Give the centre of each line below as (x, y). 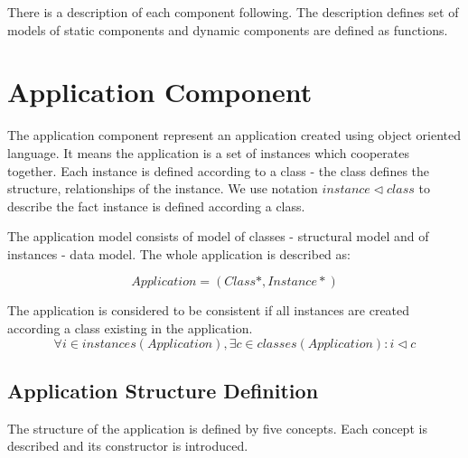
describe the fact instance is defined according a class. (156, 206)
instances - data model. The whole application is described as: (179, 253)
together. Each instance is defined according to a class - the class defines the (219, 170)
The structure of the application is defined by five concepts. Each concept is (217, 428)
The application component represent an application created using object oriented (234, 135)
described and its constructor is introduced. (128, 446)
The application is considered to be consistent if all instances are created (209, 310)
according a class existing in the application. (130, 328)
